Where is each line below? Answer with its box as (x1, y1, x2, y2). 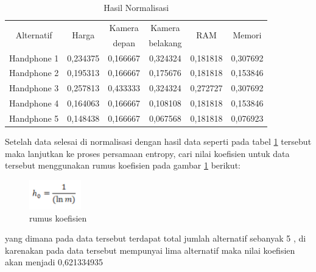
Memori (233, 29, 262, 41)
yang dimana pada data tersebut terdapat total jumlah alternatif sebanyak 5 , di (5, 232, 306, 245)
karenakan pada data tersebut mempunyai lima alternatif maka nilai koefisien (5, 243, 295, 256)
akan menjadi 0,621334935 (5, 256, 104, 268)
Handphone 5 (9, 111, 59, 124)
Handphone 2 (9, 66, 59, 79)
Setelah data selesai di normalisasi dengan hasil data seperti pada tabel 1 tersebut (5, 135, 312, 147)
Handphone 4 (9, 97, 59, 110)
